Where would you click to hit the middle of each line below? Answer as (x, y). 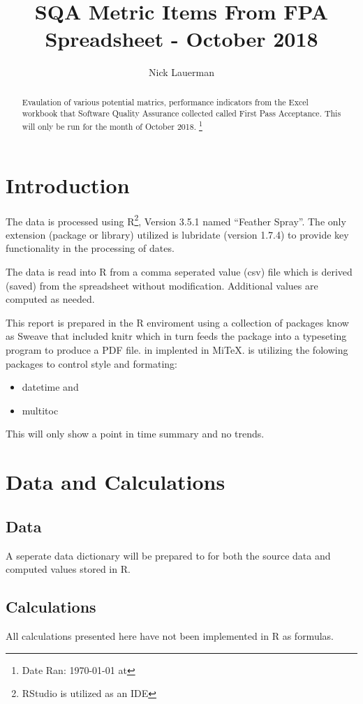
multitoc (40, 410)
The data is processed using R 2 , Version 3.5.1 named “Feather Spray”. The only (176, 220)
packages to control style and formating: (92, 363)
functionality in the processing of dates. (90, 248)
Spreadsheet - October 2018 (181, 39)
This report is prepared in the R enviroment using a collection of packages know (177, 322)
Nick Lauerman (181, 72)
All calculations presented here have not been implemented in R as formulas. (170, 635)
